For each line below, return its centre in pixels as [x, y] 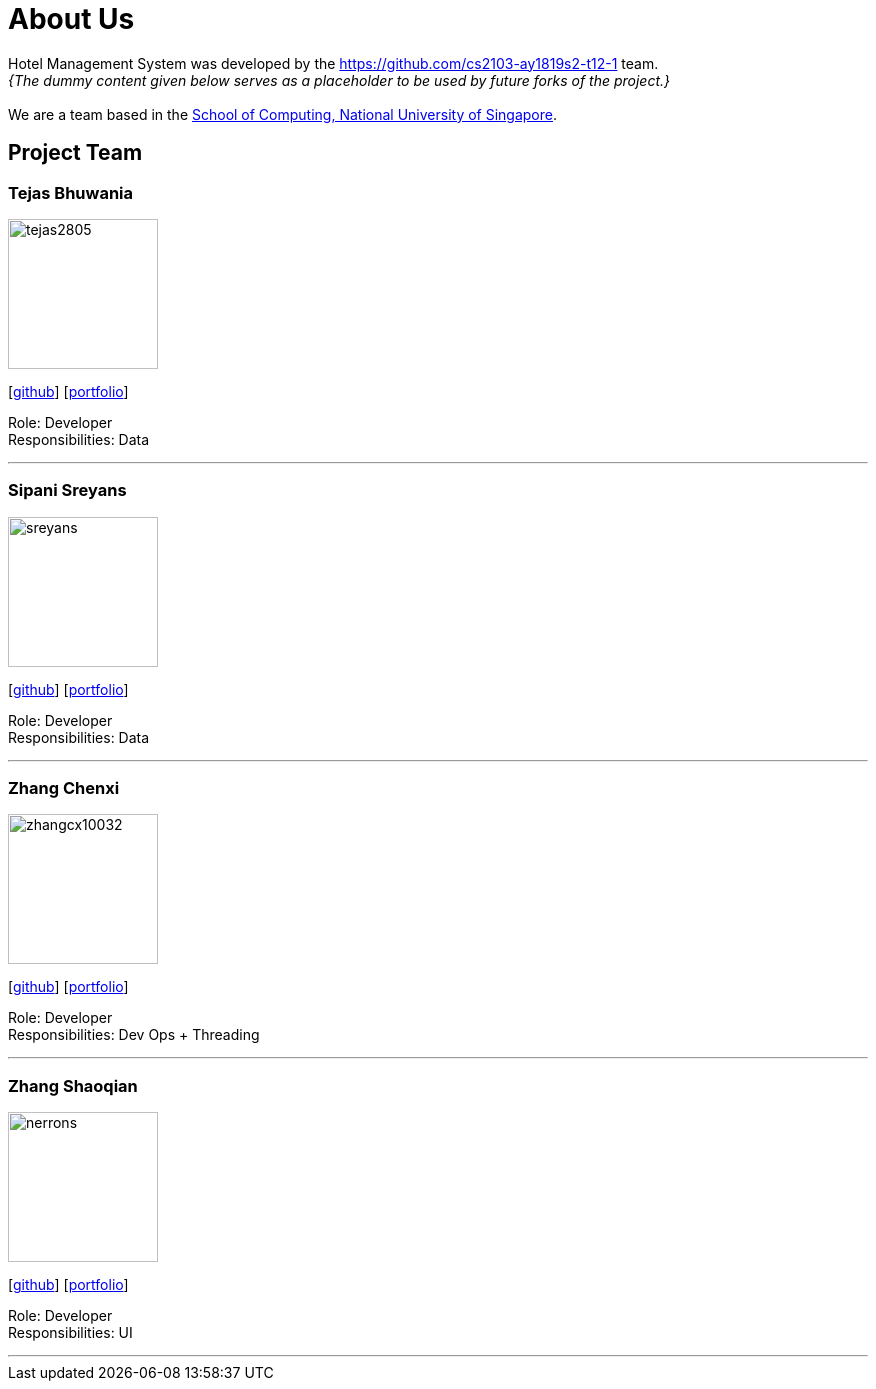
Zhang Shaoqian [73, 1085]
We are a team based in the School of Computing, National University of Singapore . [283, 114]
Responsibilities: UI [70, 1333]
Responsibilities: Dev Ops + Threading [134, 1035]
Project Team [75, 153]
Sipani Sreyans [67, 490]
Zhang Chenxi [64, 788]
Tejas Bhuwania [71, 192]
